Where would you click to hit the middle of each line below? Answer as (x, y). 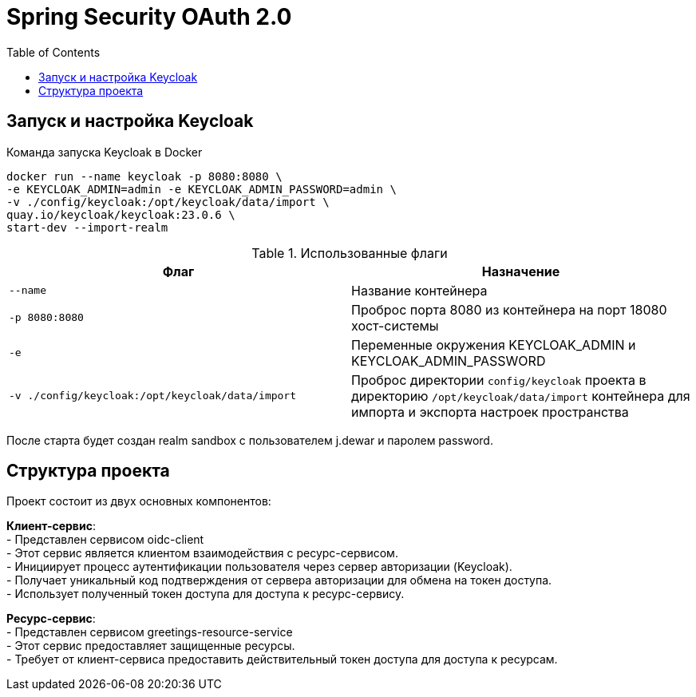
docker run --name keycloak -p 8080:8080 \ (144, 176)
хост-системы (395, 325)
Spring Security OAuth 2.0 (149, 17)
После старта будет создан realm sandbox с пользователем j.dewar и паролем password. (250, 440)
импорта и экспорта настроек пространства (490, 412)
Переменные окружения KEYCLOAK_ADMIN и (494, 345)
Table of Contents (53, 52)
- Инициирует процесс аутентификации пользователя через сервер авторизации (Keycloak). (259, 567)
